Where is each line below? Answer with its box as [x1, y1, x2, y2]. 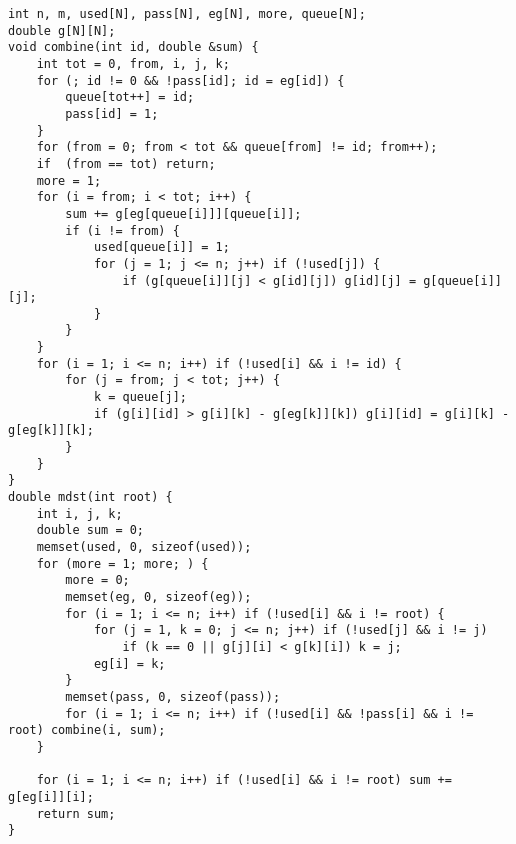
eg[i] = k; [93, 656, 166, 671]
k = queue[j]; [93, 390, 187, 405]
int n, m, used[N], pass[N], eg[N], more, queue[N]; [8, 7, 366, 21]
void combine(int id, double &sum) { [8, 40, 259, 55]
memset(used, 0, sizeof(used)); [36, 540, 252, 554]
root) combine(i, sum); [8, 723, 166, 738]
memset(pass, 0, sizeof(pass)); [65, 689, 281, 704]
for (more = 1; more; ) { [36, 556, 209, 571]
